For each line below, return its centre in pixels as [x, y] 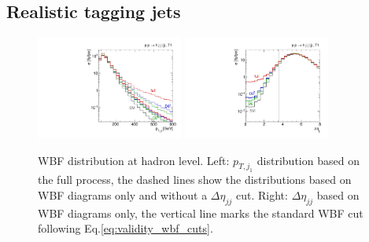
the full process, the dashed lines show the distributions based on [195, 180]
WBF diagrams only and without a [123, 194]
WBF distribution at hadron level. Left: [134, 160]
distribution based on [308, 160]
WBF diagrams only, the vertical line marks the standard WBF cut [201, 213]
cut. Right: [262, 194]
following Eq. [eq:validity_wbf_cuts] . [125, 228]
